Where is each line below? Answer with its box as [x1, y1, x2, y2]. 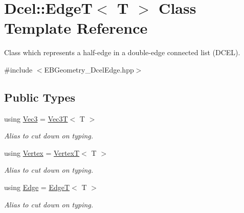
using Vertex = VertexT [4, 147, 80, 158]
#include [4, 64, 33, 75]
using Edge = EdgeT [4, 182, 70, 193]
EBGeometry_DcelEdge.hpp [44, 64, 134, 75]
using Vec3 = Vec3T [4, 113, 68, 124]
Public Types [4, 89, 76, 105]
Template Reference [4, 17, 148, 38]
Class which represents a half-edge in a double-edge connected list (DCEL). [4, 47, 240, 58]
